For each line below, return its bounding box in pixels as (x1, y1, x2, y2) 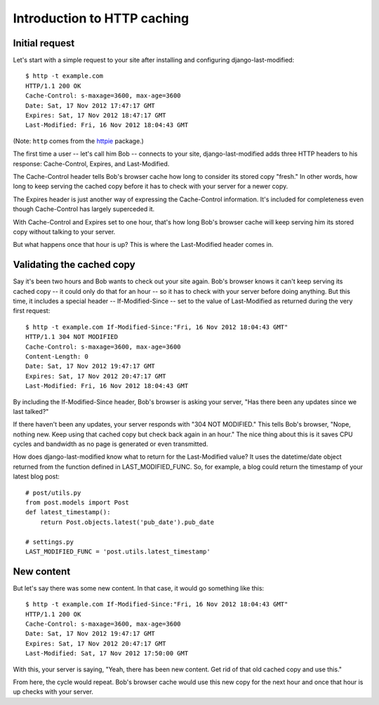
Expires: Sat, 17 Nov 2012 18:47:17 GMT (25, 112, 166, 119)
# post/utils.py (25, 488, 81, 497)
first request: (13, 307, 51, 315)
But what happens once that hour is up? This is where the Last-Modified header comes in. (13, 241, 274, 249)
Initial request (13, 37, 75, 49)
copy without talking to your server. (13, 227, 116, 236)
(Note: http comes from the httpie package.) (13, 137, 144, 145)
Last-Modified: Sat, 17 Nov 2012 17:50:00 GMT (25, 650, 189, 657)
